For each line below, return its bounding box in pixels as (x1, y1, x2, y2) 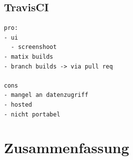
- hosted (4, 101, 32, 108)
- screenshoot (11, 44, 57, 51)
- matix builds (4, 53, 53, 60)
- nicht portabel (4, 111, 60, 118)
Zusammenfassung (4, 137, 130, 158)
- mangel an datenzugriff (4, 91, 88, 99)
